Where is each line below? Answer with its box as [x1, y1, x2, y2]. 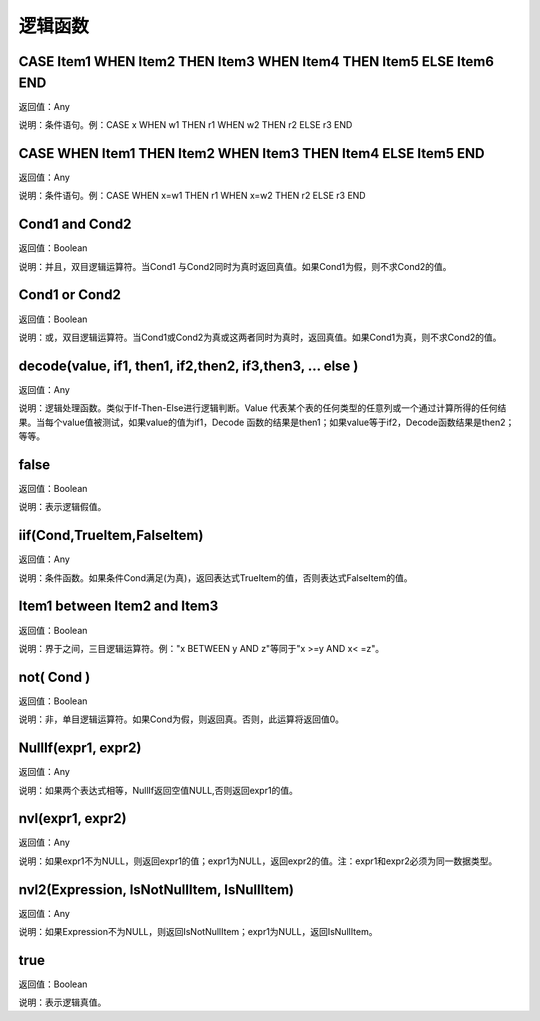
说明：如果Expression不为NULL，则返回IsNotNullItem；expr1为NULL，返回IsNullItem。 [18, 926, 378, 938]
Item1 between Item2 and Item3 [18, 598, 219, 615]
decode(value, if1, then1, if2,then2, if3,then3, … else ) [18, 357, 359, 374]
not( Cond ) [18, 668, 91, 685]
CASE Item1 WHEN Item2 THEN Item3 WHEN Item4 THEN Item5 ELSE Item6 [18, 53, 495, 70]
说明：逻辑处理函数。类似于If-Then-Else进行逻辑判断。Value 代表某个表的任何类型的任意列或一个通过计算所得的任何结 [18, 402, 507, 414]
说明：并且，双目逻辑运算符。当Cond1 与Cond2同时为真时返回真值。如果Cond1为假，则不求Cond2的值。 [18, 260, 452, 272]
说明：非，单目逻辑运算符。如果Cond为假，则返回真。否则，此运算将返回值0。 [18, 713, 345, 725]
